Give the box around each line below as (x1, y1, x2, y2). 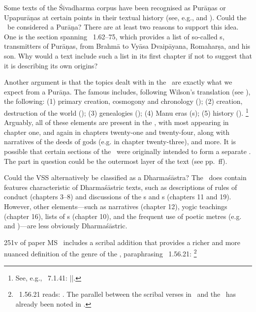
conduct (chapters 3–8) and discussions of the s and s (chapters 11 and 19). (4, 191, 231, 202)
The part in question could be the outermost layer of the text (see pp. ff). (4, 156, 227, 166)
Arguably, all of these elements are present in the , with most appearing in (4, 117, 229, 127)
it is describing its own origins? (4, 60, 98, 70)
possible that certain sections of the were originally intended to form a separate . (4, 146, 251, 156)
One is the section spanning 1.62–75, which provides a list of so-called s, (4, 31, 224, 41)
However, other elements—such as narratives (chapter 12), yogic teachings (4, 201, 227, 211)
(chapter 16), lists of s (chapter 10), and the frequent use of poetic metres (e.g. (4, 211, 242, 221)
